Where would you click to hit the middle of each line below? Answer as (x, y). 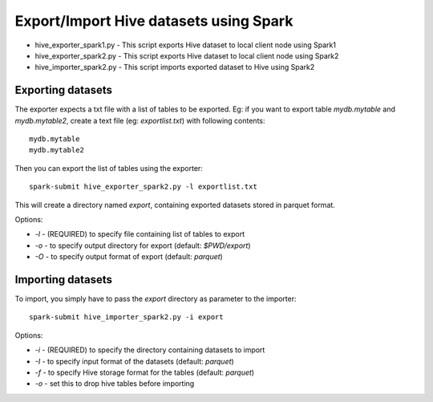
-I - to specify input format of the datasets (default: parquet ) (134, 361)
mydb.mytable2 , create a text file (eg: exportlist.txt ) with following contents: (140, 120)
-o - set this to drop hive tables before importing (115, 384)
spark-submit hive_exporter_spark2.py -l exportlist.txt (144, 187)
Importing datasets (63, 280)
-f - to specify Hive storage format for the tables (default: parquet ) (145, 372)
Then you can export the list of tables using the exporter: (109, 168)
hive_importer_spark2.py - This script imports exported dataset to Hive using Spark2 (175, 67)
